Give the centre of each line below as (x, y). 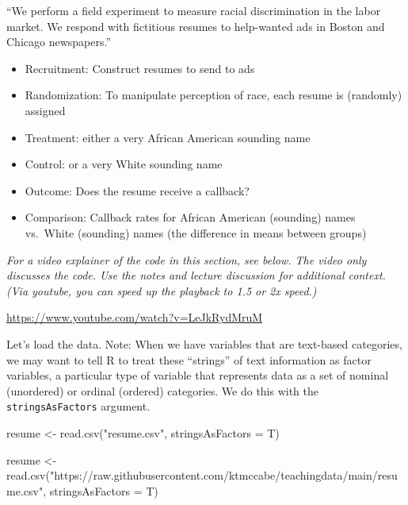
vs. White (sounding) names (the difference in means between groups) (196, 232)
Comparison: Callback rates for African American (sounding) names (190, 217)
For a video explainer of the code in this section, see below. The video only (187, 259)
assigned (45, 110)
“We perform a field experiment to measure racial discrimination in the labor (194, 10)
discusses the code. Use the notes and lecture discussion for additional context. (196, 275)
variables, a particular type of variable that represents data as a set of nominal (198, 375)
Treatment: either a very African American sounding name (168, 137)
